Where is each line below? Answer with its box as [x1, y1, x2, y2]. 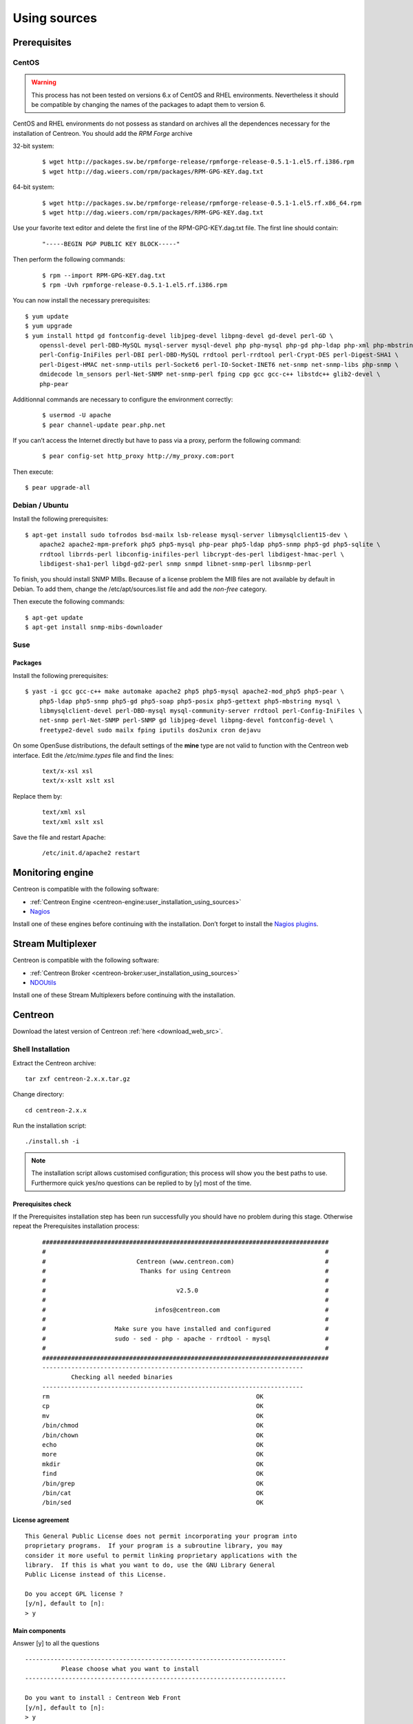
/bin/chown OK [42, 1431, 264, 1439]
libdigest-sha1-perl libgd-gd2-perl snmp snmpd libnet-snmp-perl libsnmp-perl [39, 559, 312, 568]
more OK [42, 1450, 264, 1459]
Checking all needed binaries [71, 1373, 173, 1381]
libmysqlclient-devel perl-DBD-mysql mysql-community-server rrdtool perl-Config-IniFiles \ [39, 707, 363, 715]
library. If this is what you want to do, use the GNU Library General [25, 1561, 275, 1569]
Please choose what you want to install [61, 1665, 200, 1673]
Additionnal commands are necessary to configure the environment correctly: [12, 395, 233, 403]
